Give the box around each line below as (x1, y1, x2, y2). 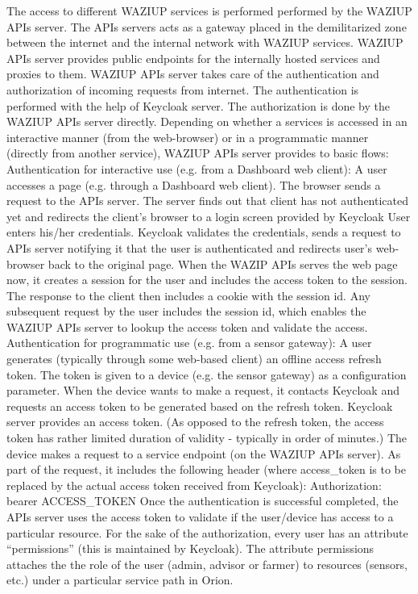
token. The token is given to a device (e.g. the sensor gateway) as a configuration (6, 366, 407, 383)
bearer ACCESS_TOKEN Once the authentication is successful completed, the (6, 492, 399, 509)
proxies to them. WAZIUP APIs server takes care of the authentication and (6, 65, 379, 82)
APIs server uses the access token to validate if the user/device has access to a (6, 508, 394, 525)
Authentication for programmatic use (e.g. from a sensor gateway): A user (6, 334, 372, 351)
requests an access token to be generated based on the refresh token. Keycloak (6, 397, 393, 414)
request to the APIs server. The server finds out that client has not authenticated (6, 192, 408, 209)
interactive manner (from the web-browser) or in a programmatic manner (6, 128, 369, 145)
